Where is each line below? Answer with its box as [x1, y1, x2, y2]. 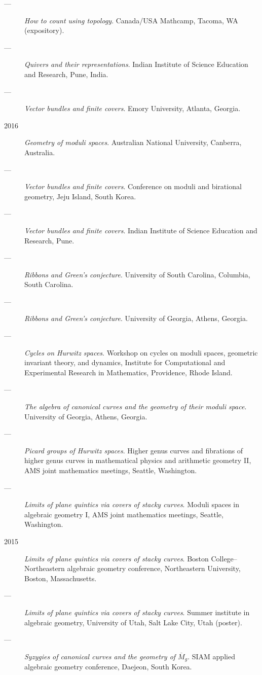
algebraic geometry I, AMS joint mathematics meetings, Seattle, [24, 509, 223, 519]
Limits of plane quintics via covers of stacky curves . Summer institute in [24, 607, 250, 617]
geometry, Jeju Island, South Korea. [24, 191, 136, 201]
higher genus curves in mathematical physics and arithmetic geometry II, [24, 455, 251, 466]
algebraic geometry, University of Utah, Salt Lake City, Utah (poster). [24, 617, 242, 627]
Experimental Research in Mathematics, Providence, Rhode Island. [24, 367, 233, 377]
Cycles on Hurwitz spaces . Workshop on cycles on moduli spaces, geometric [24, 347, 258, 358]
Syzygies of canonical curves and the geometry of [24, 651, 176, 661]
